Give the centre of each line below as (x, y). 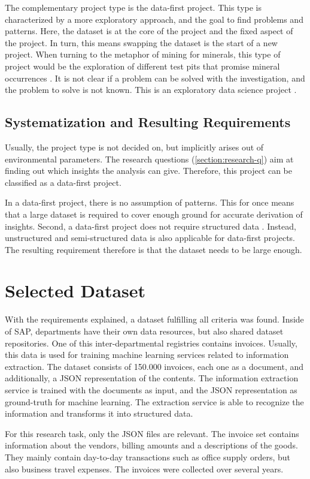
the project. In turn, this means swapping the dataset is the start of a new (141, 42)
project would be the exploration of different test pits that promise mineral (142, 66)
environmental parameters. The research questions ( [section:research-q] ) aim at (149, 159)
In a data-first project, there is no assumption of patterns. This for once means (150, 202)
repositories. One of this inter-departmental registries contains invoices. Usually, (151, 343)
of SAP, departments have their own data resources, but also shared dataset (144, 331)
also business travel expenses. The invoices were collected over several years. (144, 469)
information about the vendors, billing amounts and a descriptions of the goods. (151, 445)
